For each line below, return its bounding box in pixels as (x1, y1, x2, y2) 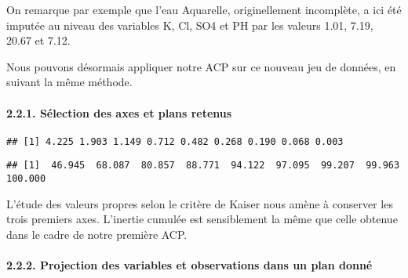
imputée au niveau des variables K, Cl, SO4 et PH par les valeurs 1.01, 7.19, (6, 16, 373, 33)
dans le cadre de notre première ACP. (6, 226, 188, 242)
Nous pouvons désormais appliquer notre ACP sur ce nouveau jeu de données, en (6, 58, 396, 74)
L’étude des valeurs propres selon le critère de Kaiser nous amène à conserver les (6, 195, 393, 211)
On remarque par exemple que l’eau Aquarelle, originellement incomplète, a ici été (6, 2, 402, 17)
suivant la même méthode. (6, 74, 133, 90)
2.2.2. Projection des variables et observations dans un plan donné (6, 257, 373, 273)
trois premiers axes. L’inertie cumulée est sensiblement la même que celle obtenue (6, 211, 398, 227)
